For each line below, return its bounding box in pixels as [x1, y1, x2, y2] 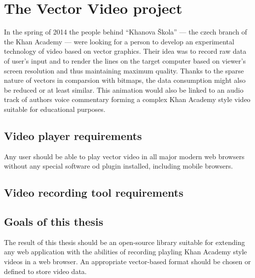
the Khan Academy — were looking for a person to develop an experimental [4, 36, 234, 46]
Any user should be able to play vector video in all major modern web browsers [4, 151, 245, 161]
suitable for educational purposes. [4, 104, 106, 114]
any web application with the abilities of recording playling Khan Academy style [4, 246, 247, 257]
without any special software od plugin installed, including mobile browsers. [4, 161, 233, 171]
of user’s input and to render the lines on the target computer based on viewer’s [4, 55, 246, 66]
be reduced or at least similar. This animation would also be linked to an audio [4, 84, 244, 95]
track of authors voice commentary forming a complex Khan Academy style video [4, 94, 251, 104]
